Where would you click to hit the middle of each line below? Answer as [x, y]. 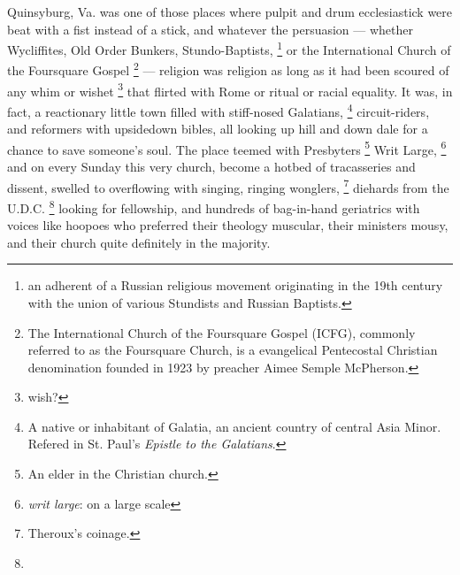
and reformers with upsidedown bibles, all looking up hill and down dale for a [218, 129]
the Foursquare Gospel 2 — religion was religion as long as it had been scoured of [228, 69]
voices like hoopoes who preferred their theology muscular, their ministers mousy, [228, 225]
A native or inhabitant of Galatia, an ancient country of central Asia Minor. [234, 426]
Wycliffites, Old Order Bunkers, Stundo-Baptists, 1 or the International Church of [229, 48]
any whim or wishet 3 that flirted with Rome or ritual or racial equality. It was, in [230, 89]
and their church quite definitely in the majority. [139, 242]
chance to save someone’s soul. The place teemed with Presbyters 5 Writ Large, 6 [227, 148]
